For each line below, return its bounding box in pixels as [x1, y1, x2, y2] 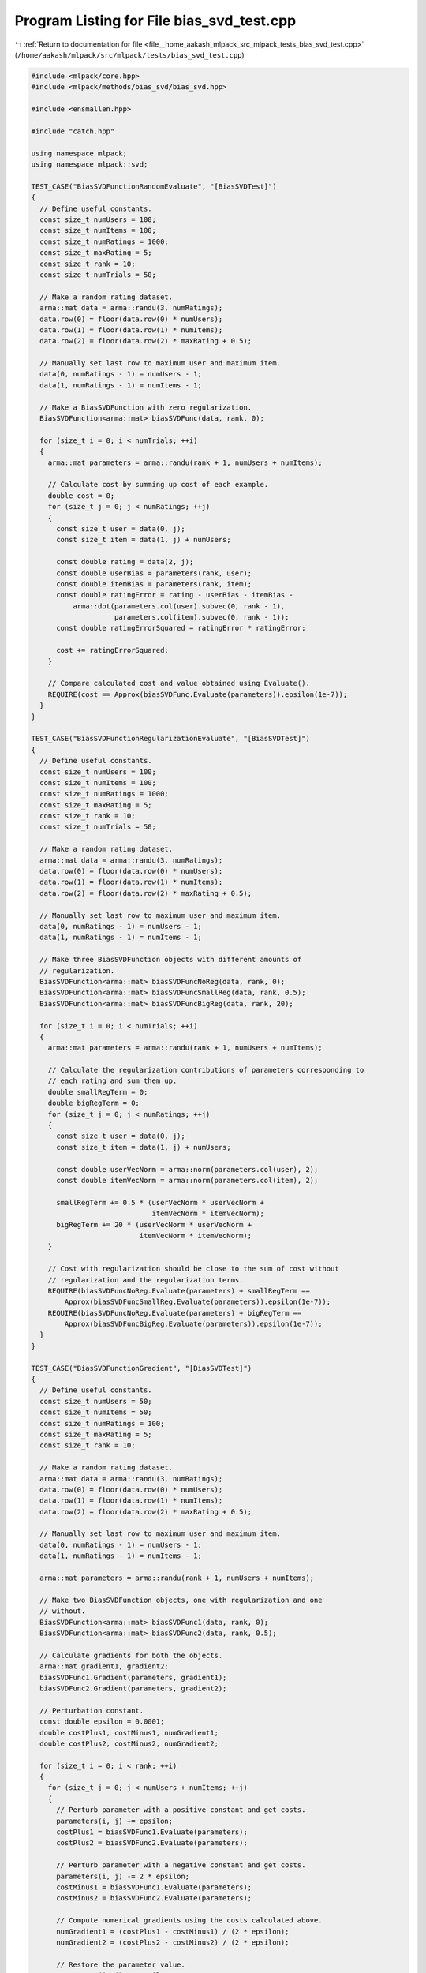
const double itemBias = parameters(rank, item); [56, 579, 252, 588]
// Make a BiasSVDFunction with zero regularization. [39, 402, 252, 412]
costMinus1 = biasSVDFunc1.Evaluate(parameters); [56, 1882, 252, 1892]
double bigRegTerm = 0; [47, 1099, 140, 1108]
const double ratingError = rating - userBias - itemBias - [56, 590, 293, 600]
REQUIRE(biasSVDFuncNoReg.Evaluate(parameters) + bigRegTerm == [47, 1308, 302, 1317]
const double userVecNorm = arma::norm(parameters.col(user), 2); [56, 1165, 319, 1174]
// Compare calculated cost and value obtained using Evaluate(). [47, 679, 311, 688]
